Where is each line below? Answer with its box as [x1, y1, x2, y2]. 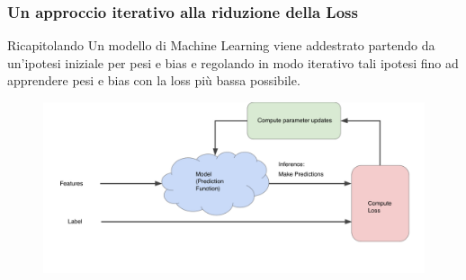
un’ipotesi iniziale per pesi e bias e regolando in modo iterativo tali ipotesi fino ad [7, 53, 459, 72]
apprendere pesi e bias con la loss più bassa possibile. [7, 71, 300, 90]
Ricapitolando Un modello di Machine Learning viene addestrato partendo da [7, 36, 435, 55]
